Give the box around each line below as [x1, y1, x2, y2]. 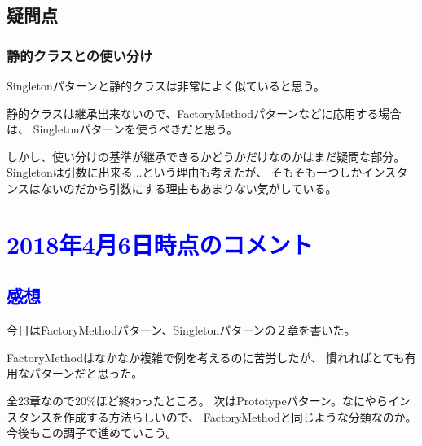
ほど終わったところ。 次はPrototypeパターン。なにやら [95, 391, 389, 409]
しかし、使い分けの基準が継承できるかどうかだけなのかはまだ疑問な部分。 [7, 147, 406, 164]
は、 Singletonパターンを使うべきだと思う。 [7, 120, 238, 138]
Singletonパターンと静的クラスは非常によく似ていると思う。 [7, 77, 325, 94]
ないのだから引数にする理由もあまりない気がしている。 [40, 179, 337, 196]
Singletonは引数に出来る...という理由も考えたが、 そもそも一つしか [7, 164, 363, 181]
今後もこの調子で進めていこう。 [7, 424, 178, 441]
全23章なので [7, 391, 75, 409]
